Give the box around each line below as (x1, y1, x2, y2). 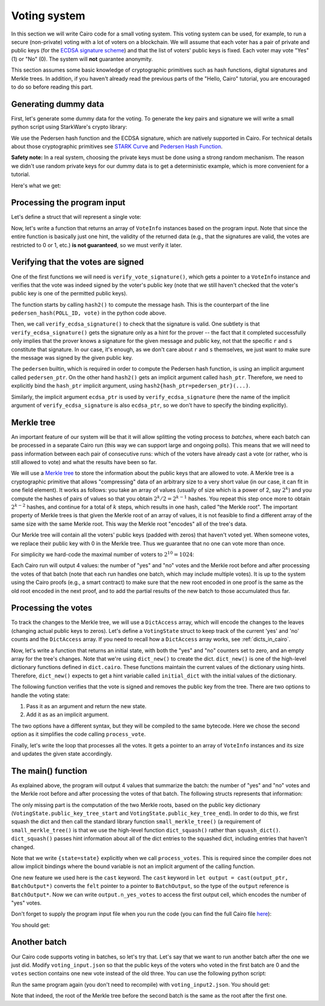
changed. (11, 843, 35, 850)
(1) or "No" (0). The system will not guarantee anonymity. (11, 55, 153, 63)
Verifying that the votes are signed (11, 257, 144, 268)
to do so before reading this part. (11, 83, 93, 90)
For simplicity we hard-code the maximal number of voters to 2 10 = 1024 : (11, 550, 195, 558)
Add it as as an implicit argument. (26, 711, 110, 718)
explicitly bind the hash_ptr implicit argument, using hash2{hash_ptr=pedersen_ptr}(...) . (11, 382, 251, 389)
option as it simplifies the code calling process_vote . (11, 731, 146, 738)
